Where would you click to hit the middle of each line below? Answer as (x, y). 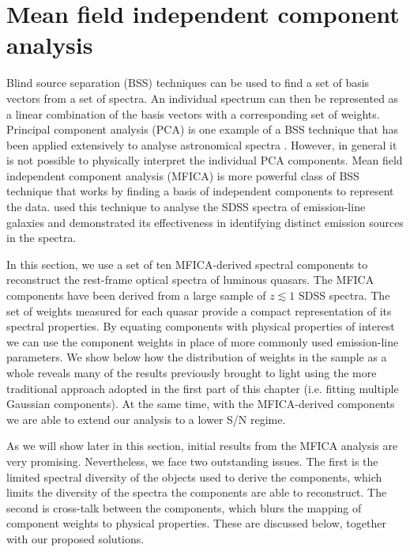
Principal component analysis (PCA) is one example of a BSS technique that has (202, 129)
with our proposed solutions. (75, 538)
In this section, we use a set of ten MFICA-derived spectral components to (187, 264)
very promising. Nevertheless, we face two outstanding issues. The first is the (192, 461)
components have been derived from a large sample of (136, 295)
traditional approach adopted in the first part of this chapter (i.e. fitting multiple (203, 388)
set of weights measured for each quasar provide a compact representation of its (199, 310)
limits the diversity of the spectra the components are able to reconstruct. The (197, 492)
